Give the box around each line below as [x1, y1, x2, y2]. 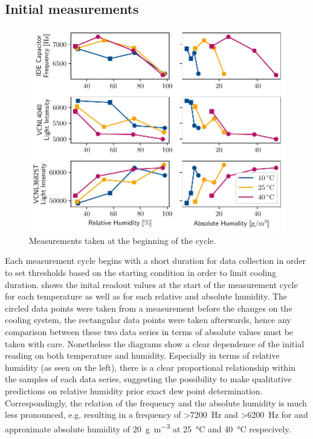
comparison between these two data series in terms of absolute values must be [5, 325, 294, 338]
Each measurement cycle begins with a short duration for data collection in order [5, 254, 306, 267]
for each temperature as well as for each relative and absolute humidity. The [5, 290, 288, 303]
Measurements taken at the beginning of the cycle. [29, 234, 216, 246]
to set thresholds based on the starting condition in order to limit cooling [5, 266, 276, 279]
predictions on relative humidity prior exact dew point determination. [5, 385, 263, 397]
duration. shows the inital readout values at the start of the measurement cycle [5, 278, 298, 290]
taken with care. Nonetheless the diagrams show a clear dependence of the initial [5, 337, 305, 350]
